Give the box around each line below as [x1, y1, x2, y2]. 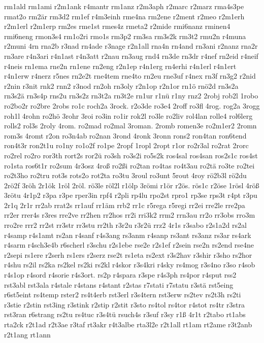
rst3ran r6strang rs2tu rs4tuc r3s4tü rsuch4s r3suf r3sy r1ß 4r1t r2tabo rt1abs [4, 309, 246, 320]
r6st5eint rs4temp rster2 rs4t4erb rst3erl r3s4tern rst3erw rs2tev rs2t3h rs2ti [4, 289, 241, 300]
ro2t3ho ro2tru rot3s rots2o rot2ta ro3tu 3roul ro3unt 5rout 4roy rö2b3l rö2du [4, 170, 247, 181]
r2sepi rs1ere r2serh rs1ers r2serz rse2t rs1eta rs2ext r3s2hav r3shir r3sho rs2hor [4, 249, 252, 260]
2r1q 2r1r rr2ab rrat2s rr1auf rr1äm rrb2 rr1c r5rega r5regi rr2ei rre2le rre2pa [4, 199, 245, 210]
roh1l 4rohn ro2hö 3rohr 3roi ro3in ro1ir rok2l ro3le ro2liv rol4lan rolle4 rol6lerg [4, 110, 253, 121]
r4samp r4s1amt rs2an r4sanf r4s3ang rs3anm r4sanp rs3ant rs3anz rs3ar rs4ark [4, 229, 251, 240]
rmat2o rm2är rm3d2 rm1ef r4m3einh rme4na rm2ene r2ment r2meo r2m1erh [4, 11, 245, 21]
